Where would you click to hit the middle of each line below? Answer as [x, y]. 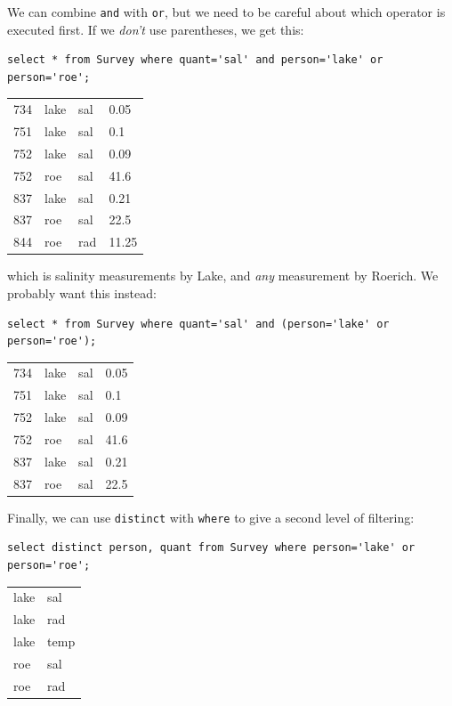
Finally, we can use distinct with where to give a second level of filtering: [211, 517]
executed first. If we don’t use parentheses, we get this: [156, 29]
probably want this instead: [82, 292]
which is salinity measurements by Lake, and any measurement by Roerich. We [223, 276]
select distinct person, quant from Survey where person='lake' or [211, 548]
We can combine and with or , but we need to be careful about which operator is [226, 12]
